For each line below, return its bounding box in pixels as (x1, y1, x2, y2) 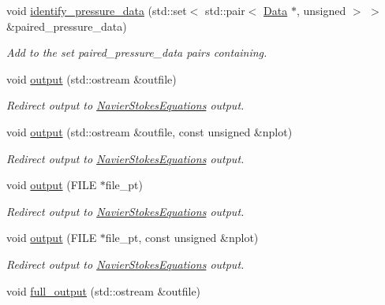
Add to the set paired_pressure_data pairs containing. (6, 44, 267, 61)
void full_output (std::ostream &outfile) (6, 282, 201, 299)
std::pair (205, 2, 245, 18)
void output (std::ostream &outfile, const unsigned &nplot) (6, 123, 293, 139)
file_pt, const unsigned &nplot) (105, 229, 259, 246)
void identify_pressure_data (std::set (6, 2, 187, 18)
